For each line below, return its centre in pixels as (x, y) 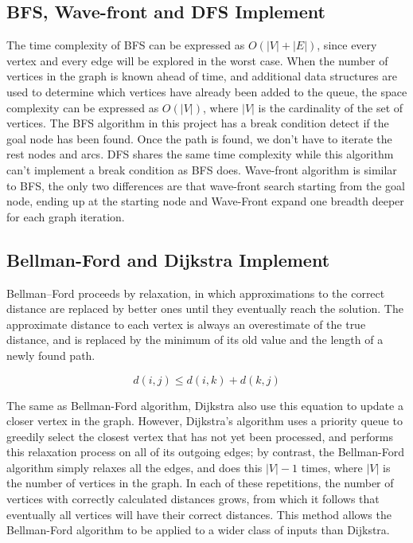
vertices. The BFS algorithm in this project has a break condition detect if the (198, 123)
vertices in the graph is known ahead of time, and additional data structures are (202, 76)
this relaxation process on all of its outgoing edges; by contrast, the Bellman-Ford (205, 452)
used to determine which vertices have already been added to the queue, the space (207, 91)
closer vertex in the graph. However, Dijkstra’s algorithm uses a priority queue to (205, 421)
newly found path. (51, 355)
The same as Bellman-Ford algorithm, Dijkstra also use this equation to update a (205, 405)
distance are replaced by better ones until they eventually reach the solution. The (205, 309)
